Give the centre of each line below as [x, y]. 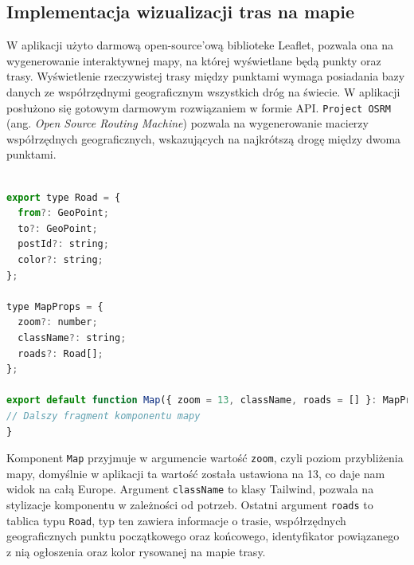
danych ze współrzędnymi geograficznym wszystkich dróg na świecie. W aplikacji [203, 91]
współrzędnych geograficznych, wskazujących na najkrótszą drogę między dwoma [204, 138]
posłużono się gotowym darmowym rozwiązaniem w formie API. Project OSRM [199, 107]
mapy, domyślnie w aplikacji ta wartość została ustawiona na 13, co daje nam [196, 473]
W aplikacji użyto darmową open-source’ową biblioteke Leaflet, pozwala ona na [200, 45]
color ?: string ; [61, 259]
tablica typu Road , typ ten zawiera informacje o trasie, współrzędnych [176, 520]
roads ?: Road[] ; [61, 353]
